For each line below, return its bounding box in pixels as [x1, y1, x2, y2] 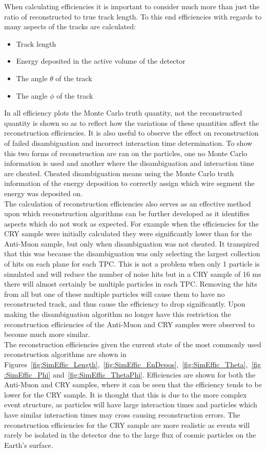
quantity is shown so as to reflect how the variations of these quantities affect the [4, 117, 259, 128]
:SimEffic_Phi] [4, 369, 51, 380]
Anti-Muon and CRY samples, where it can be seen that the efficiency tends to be [4, 379, 262, 390]
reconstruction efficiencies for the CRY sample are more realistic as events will [4, 419, 250, 430]
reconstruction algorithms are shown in [4, 349, 127, 360]
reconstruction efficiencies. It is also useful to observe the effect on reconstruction [4, 127, 259, 138]
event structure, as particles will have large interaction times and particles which [4, 399, 257, 410]
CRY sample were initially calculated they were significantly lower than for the [4, 228, 252, 239]
